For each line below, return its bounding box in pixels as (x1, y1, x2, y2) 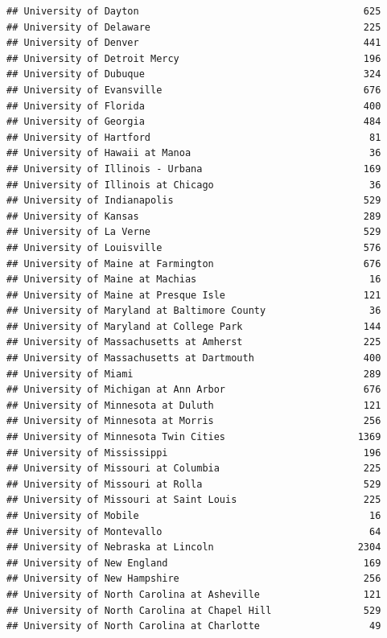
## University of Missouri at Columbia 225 (6, 463, 381, 475)
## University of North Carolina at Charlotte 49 (6, 620, 381, 632)
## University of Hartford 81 (6, 131, 381, 143)
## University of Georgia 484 (6, 116, 381, 128)
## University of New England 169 (6, 557, 381, 569)
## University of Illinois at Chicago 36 (6, 179, 381, 191)
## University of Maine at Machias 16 (6, 274, 381, 286)
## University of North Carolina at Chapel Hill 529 (6, 604, 381, 616)
